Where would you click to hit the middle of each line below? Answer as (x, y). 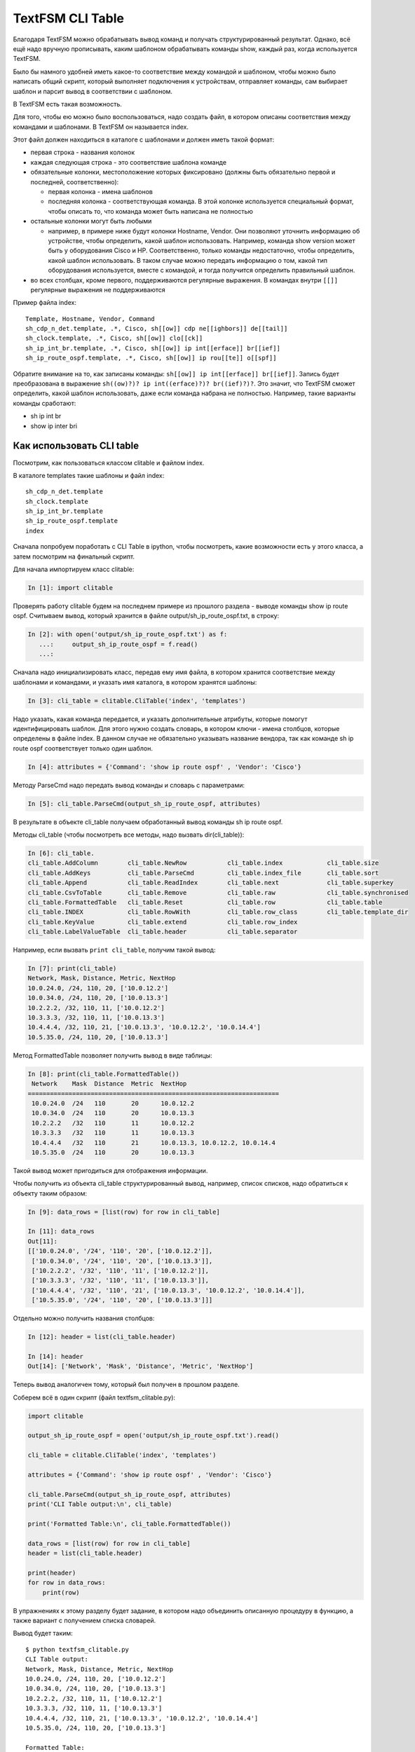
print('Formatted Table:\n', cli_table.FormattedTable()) (129, 1524)
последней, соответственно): (75, 182)
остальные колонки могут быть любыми (91, 221)
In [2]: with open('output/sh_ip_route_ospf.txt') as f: (128, 635)
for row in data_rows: (67, 1583)
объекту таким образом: (50, 1193)
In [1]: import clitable (70, 588)
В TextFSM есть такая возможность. (68, 104)
